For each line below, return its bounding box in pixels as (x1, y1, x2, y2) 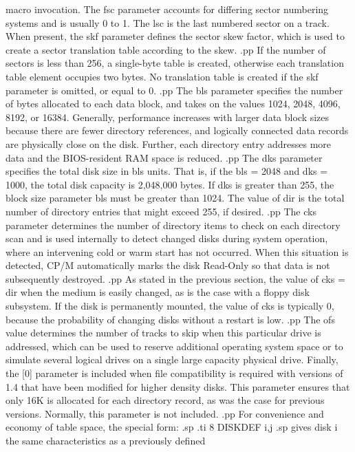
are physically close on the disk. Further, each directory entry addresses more (6, 136, 332, 151)
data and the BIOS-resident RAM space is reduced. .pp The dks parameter (6, 150, 323, 164)
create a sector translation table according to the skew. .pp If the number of (6, 42, 326, 56)
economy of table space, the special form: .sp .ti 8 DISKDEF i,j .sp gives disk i (6, 420, 338, 434)
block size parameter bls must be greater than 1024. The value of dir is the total (6, 191, 345, 205)
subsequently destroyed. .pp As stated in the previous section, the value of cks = (6, 271, 345, 286)
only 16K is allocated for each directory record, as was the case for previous (6, 393, 325, 407)
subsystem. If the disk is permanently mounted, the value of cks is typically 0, (6, 299, 334, 313)
